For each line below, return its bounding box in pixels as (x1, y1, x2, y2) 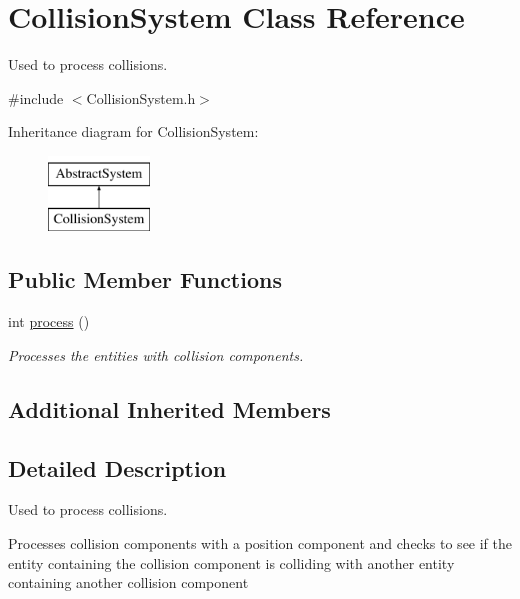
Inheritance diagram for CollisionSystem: (8, 121, 259, 142)
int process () (8, 311, 90, 332)
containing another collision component (8, 572, 249, 593)
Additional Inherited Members (8, 393, 331, 424)
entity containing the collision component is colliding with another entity (8, 552, 455, 573)
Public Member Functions (8, 264, 282, 295)
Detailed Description (8, 452, 227, 483)
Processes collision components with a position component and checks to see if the (8, 533, 513, 554)
